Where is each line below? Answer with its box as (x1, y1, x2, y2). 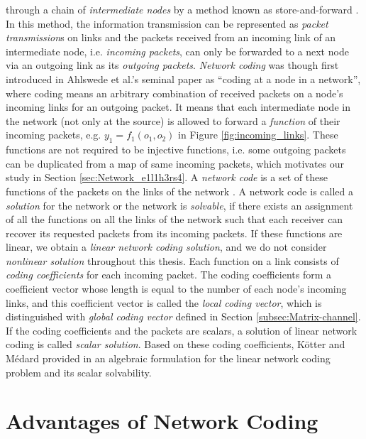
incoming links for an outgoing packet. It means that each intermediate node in (6, 99, 350, 114)
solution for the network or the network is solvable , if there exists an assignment (6, 197, 353, 212)
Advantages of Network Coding (6, 406, 318, 435)
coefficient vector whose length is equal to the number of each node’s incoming (6, 281, 347, 296)
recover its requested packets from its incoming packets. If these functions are (6, 225, 343, 240)
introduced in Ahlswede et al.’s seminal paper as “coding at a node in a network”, (6, 71, 361, 86)
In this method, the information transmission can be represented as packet (6, 16, 328, 31)
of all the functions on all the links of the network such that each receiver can (6, 212, 343, 227)
